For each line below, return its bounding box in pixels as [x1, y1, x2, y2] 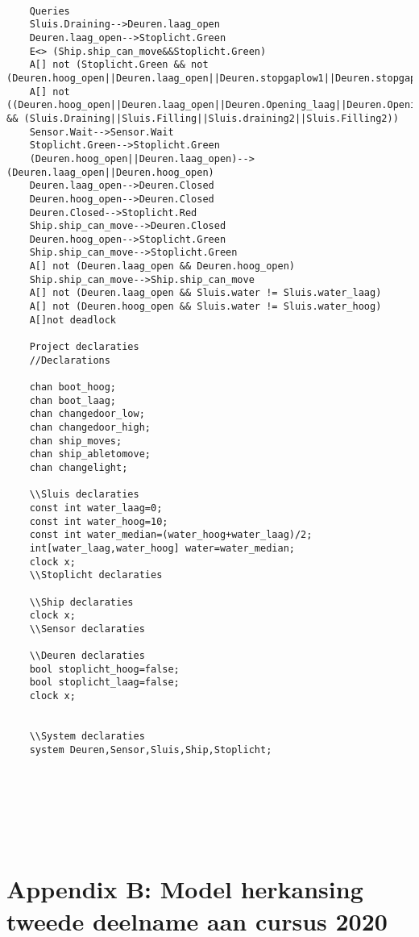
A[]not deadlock [29, 314, 117, 326]
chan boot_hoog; [29, 381, 117, 394]
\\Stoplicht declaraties [29, 569, 163, 581]
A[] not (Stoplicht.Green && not [29, 59, 209, 71]
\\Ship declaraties [29, 596, 134, 608]
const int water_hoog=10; [29, 515, 168, 527]
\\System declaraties [29, 731, 145, 743]
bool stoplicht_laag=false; [29, 677, 180, 689]
